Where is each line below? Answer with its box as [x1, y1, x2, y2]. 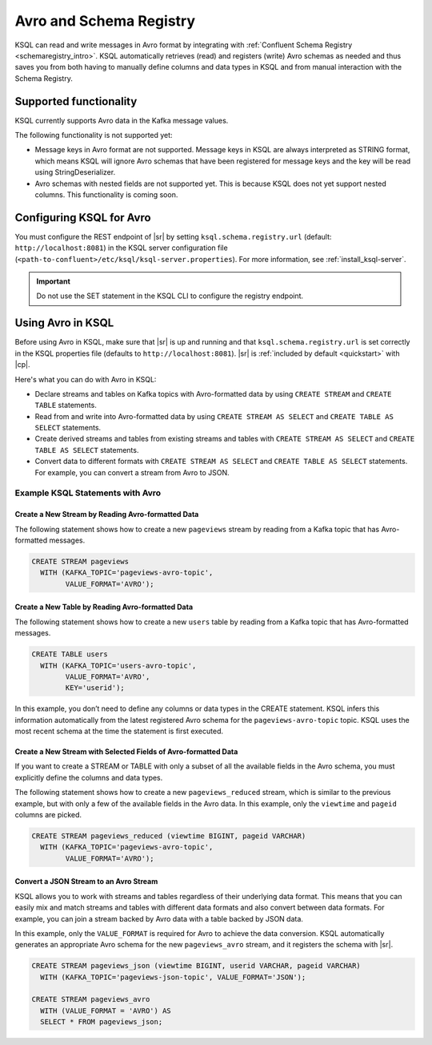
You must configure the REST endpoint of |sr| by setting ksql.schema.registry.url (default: [14, 232, 332, 241]
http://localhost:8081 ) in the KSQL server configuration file [14, 243, 228, 252]
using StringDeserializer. [34, 167, 116, 177]
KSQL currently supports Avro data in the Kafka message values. [14, 115, 229, 125]
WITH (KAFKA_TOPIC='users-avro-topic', [40, 661, 197, 670]
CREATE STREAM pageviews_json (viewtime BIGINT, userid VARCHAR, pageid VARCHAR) [31, 962, 362, 970]
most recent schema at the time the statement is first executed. [14, 726, 224, 736]
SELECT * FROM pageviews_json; [40, 1018, 163, 1027]
